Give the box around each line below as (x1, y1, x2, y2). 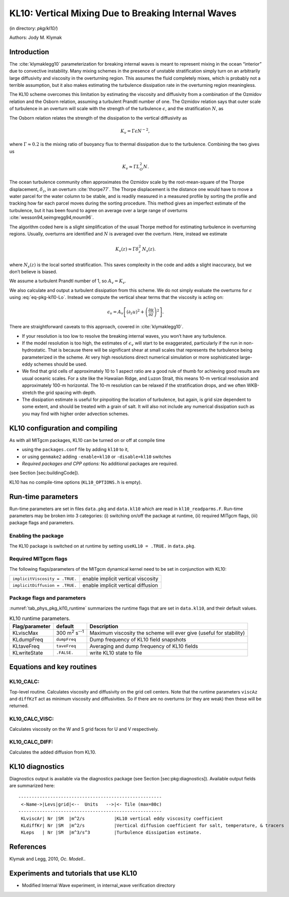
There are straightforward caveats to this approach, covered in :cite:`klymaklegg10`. (9, 324, 184, 330)
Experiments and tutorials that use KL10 (9, 869, 137, 878)
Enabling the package (9, 532, 64, 539)
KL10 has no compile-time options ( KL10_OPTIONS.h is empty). (9, 479, 142, 485)
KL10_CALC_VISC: (9, 715, 54, 722)
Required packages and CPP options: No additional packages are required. (22, 460, 178, 467)
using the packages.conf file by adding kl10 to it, (22, 446, 129, 453)
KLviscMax (12, 629, 39, 636)
